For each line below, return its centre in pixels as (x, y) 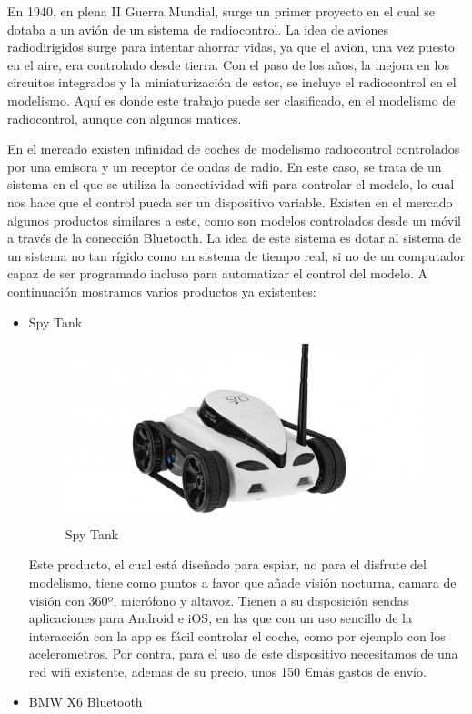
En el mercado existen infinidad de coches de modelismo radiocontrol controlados (234, 149)
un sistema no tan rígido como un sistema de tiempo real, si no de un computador (236, 255)
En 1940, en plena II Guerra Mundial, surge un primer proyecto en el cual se (221, 11)
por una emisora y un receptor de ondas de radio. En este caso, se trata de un (225, 166)
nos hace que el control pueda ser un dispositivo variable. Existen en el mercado (230, 201)
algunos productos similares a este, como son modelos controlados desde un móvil (234, 220)
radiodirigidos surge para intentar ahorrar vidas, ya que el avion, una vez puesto (231, 47)
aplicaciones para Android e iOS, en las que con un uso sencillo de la (220, 618)
